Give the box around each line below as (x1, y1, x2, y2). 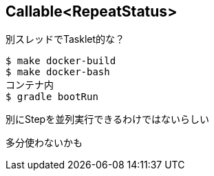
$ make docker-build (6, 55, 116, 67)
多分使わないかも (6, 137, 83, 149)
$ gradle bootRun (6, 91, 98, 103)
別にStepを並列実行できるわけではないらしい (6, 113, 209, 126)
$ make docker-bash (6, 66, 110, 78)
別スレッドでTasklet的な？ (6, 33, 125, 46)
